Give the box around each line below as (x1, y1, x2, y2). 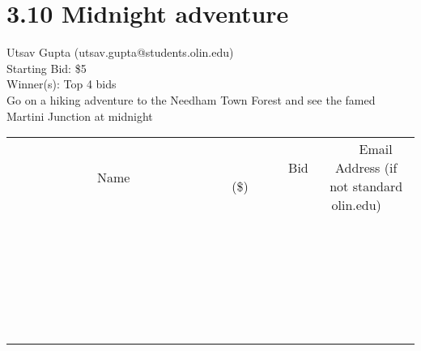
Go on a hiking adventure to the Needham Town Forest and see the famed (6, 91, 376, 108)
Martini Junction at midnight (6, 107, 153, 124)
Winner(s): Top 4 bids (6, 75, 117, 92)
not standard (330, 177, 403, 196)
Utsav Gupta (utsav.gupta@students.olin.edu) (6, 44, 234, 61)
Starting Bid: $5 (6, 59, 87, 76)
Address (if (335, 158, 398, 178)
